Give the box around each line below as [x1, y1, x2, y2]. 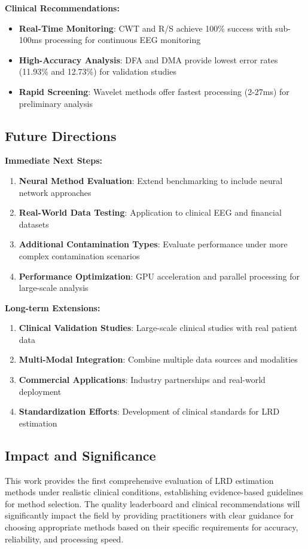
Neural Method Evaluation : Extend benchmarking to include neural [19, 174, 283, 186]
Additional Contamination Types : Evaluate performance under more [19, 238, 288, 250]
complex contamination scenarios [19, 249, 140, 262]
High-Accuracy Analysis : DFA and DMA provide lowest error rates [19, 53, 278, 66]
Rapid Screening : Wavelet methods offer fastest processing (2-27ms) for [19, 85, 289, 97]
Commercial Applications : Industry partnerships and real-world [19, 373, 266, 386]
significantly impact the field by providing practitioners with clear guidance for [5, 509, 294, 522]
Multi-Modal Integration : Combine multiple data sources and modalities [19, 353, 298, 366]
